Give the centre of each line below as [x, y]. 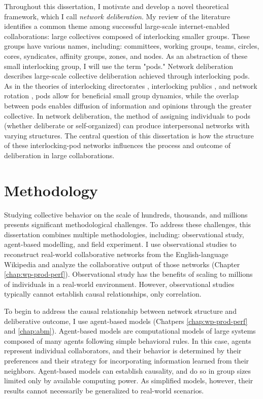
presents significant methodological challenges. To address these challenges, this [128, 224]
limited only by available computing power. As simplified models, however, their [129, 380]
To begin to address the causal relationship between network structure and [120, 311]
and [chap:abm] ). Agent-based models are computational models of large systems [130, 331]
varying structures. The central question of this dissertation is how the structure [129, 135]
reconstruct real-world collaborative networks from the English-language [116, 254]
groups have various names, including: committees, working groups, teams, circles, [132, 46]
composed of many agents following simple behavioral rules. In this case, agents [128, 340]
